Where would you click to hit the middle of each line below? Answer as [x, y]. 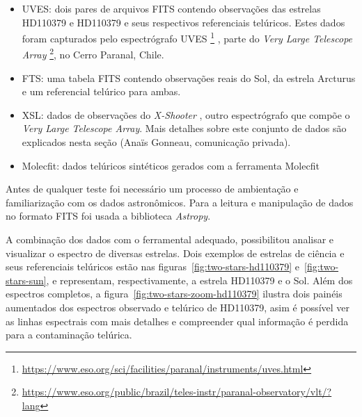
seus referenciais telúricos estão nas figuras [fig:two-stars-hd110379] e [153, 267]
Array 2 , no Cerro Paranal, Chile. [93, 54]
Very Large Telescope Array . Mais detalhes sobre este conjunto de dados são [184, 128]
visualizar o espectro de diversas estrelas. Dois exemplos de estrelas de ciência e [175, 253]
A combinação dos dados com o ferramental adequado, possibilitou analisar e [170, 239]
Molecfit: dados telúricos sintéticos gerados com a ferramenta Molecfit [171, 165]
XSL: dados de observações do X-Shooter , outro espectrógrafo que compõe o [186, 114]
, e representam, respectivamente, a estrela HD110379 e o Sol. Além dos [199, 280]
